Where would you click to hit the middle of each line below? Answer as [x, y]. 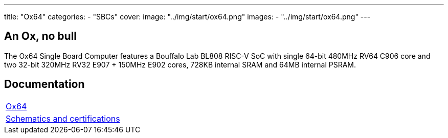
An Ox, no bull [41, 36]
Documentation [44, 84]
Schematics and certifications [63, 118]
